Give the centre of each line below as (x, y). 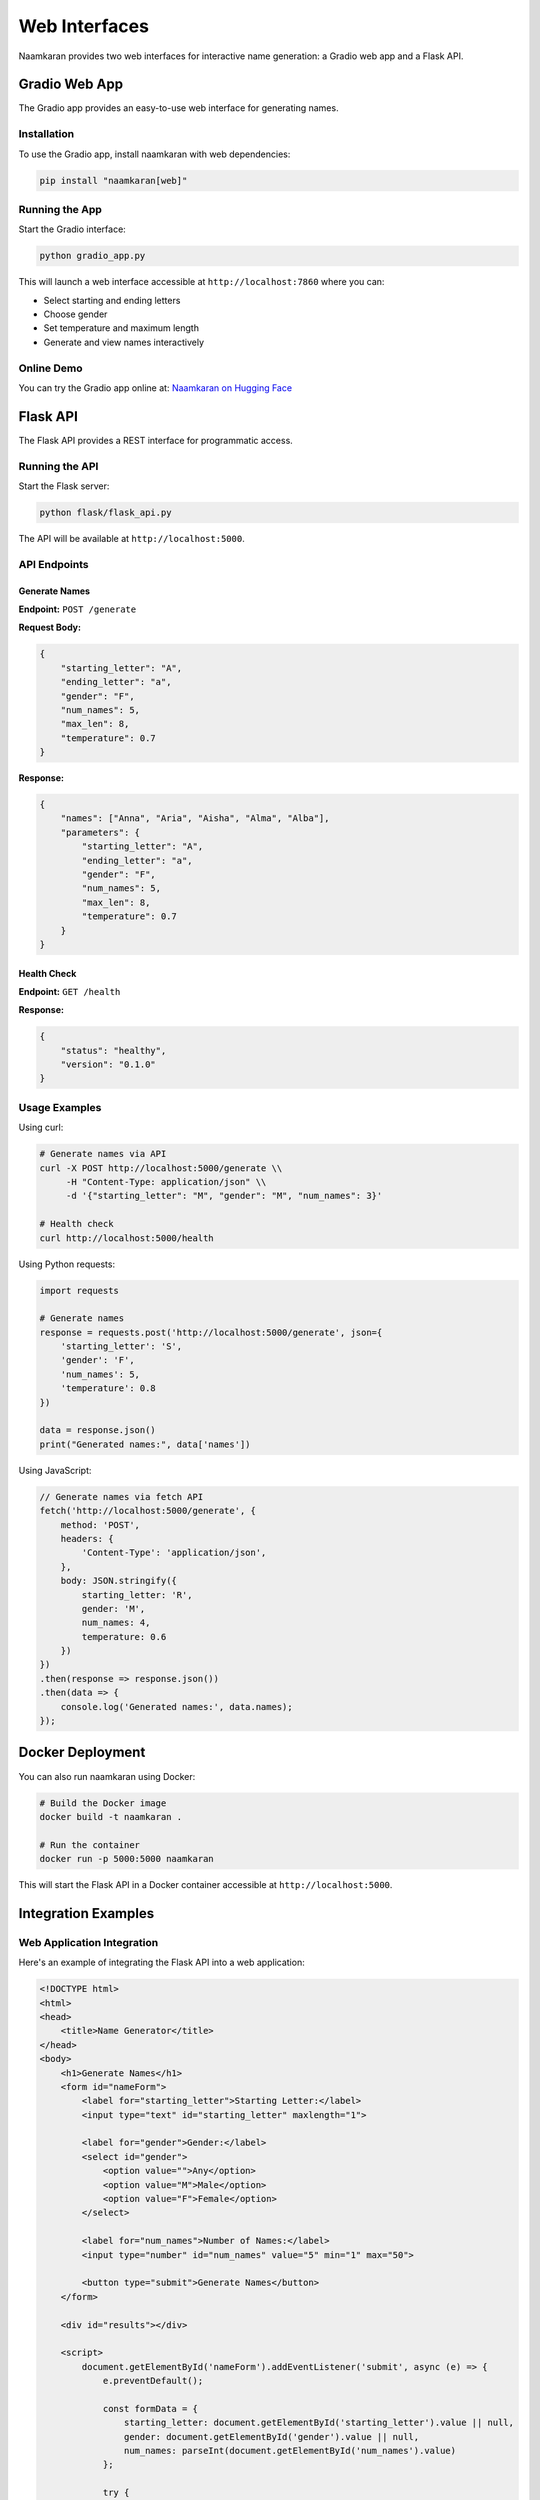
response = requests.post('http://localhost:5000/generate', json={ (211, 1332)
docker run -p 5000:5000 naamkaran (126, 1859)
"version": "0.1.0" (108, 1064)
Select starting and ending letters (112, 300)
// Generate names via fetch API (121, 1496)
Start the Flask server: (64, 486)
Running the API (58, 466)
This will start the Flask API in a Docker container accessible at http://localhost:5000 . (205, 1885)
